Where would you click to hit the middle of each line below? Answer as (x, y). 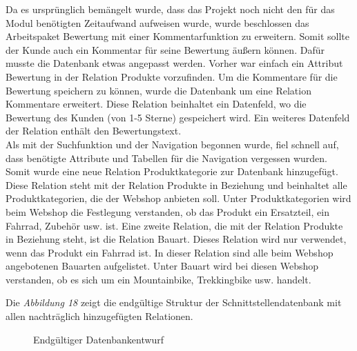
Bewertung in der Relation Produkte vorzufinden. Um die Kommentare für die (172, 76)
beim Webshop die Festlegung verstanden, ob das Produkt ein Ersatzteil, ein (167, 211)
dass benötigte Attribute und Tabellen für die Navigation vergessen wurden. (167, 158)
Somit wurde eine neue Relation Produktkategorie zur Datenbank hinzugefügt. (172, 171)
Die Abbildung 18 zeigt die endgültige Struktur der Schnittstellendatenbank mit (174, 302)
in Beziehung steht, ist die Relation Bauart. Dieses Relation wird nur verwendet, (176, 239)
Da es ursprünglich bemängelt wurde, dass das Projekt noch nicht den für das (170, 9)
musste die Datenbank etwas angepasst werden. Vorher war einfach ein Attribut (174, 63)
